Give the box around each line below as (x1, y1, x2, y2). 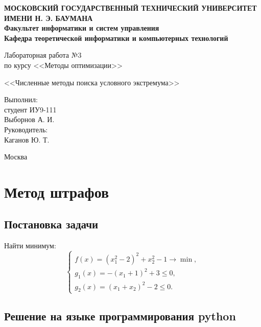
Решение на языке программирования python (4, 308, 236, 323)
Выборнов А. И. (4, 114, 55, 125)
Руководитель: (4, 124, 48, 134)
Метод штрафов (4, 181, 109, 202)
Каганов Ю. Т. (4, 134, 50, 145)
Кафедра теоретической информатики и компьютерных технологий (4, 32, 228, 43)
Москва (4, 151, 28, 162)
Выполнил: (4, 94, 38, 105)
